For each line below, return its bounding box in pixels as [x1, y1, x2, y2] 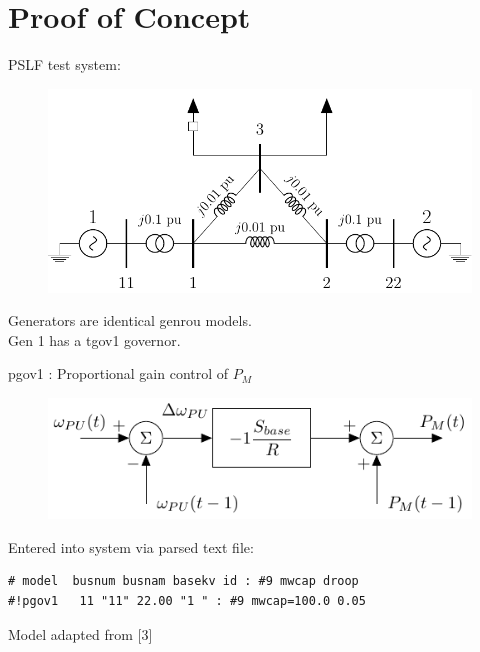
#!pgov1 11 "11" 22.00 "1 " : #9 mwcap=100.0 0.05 [8, 593, 366, 608]
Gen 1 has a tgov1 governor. [8, 329, 181, 350]
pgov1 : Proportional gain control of [8, 363, 229, 384]
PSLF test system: [8, 54, 121, 75]
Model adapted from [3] [8, 623, 153, 644]
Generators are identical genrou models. [8, 310, 252, 331]
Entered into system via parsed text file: [8, 536, 254, 557]
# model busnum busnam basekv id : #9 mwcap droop [8, 574, 359, 589]
